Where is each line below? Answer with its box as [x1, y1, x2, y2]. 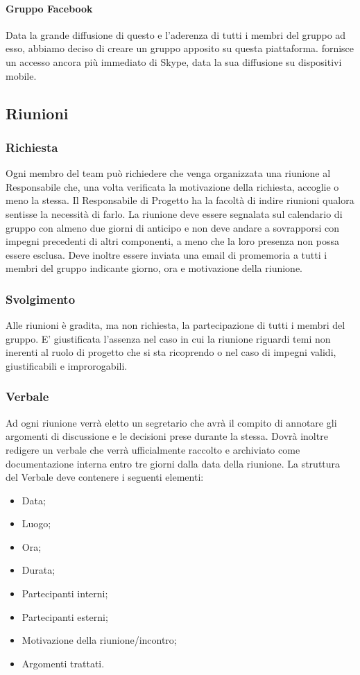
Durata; [22, 563, 55, 577]
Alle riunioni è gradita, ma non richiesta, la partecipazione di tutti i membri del [6, 318, 345, 332]
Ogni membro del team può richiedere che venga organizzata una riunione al [6, 166, 331, 180]
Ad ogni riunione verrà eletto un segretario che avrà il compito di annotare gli [6, 415, 337, 429]
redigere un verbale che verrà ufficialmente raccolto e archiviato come [6, 442, 300, 456]
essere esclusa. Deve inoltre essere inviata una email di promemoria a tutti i [6, 247, 327, 262]
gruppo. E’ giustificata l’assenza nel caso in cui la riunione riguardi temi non [6, 331, 331, 345]
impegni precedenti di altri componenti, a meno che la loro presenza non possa [6, 234, 340, 248]
